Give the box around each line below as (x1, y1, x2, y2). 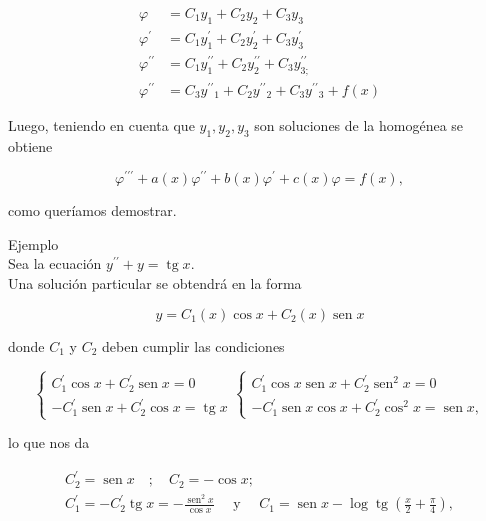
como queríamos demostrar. (8, 200, 177, 221)
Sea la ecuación (8, 253, 102, 274)
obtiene (8, 135, 53, 156)
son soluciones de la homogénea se (254, 114, 464, 135)
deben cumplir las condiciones (102, 335, 285, 356)
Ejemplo (8, 233, 59, 254)
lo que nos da (8, 432, 90, 453)
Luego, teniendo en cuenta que (8, 114, 195, 135)
